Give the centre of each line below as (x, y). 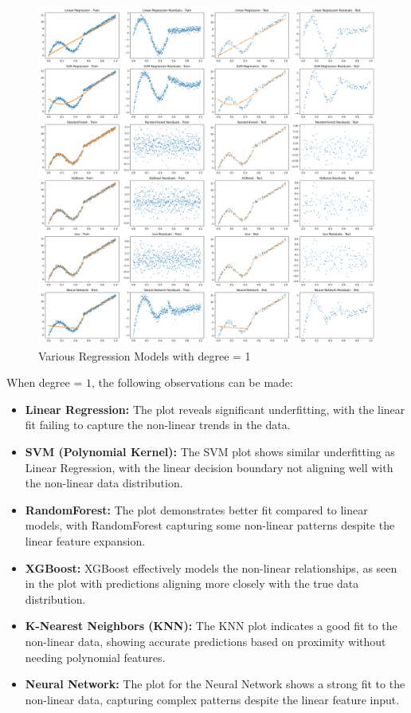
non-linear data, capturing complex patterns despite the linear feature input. (212, 699)
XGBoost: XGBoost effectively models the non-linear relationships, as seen (211, 567)
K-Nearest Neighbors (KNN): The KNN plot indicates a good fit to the (211, 626)
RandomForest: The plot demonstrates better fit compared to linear (196, 509)
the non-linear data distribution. (104, 483)
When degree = (45, 382)
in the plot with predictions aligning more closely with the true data (192, 583)
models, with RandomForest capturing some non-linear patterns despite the (210, 525)
